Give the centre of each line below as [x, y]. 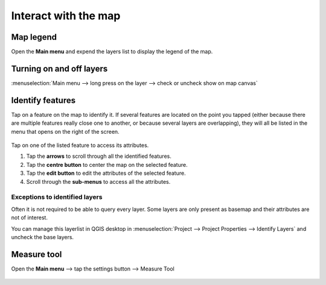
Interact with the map [66, 16]
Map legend [34, 37]
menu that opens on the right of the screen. [66, 131]
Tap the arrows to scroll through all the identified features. [99, 156]
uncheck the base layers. [43, 237]
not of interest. [30, 218]
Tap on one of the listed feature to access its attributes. [80, 145]
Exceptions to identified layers [57, 197]
